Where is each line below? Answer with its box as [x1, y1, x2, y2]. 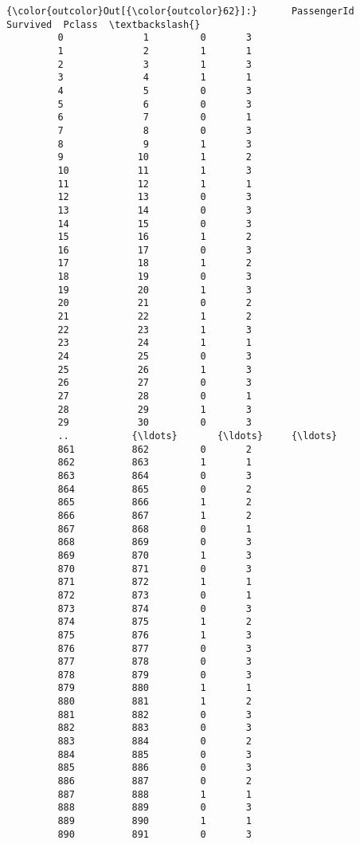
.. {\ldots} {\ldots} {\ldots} [57, 430, 338, 442]
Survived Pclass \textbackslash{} [6, 18, 201, 30]
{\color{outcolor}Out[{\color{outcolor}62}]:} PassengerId [6, 6, 354, 17]
